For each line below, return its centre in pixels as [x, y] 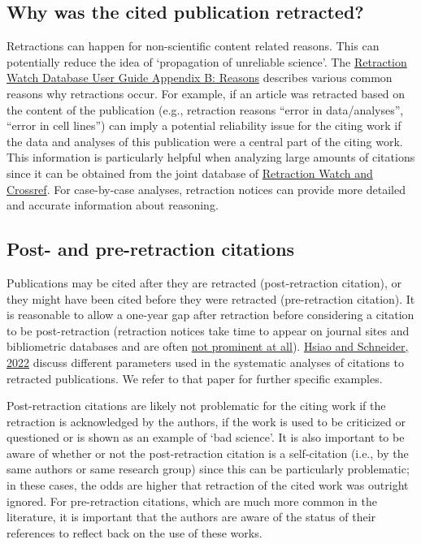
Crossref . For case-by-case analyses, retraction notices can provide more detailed [206, 189]
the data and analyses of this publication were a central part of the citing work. [205, 141]
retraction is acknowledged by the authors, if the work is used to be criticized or [206, 421]
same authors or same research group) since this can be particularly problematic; [208, 469]
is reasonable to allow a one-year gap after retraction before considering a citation [210, 315]
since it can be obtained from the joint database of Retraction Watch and [190, 173]
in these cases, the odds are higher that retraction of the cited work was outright [208, 485]
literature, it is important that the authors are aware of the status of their [191, 517]
